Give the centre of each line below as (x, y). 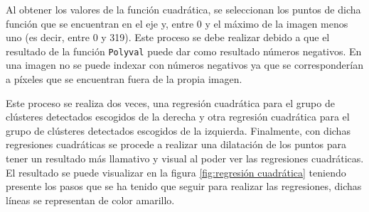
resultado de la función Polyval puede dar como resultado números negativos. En (184, 51)
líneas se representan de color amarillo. (90, 200)
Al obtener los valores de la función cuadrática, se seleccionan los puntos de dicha (183, 9)
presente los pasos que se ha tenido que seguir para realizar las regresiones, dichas (184, 186)
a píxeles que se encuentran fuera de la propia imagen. (124, 79)
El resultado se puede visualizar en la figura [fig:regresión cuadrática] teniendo (176, 172)
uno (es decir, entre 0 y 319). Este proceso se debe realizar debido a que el (168, 37)
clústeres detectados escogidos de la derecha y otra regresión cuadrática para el (178, 117)
